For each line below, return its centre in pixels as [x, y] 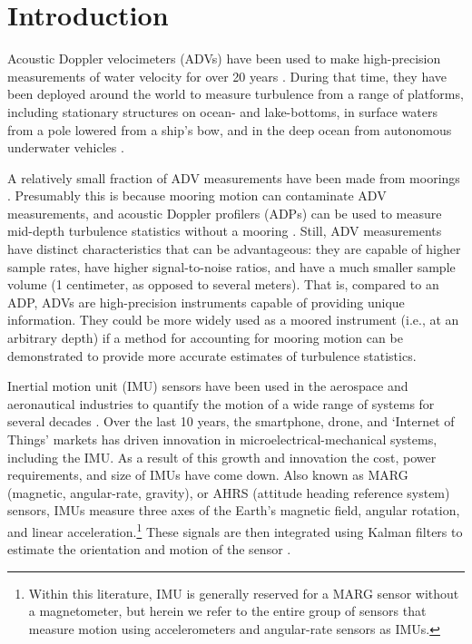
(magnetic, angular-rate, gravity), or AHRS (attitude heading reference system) [229, 492]
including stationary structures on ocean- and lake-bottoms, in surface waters [222, 111]
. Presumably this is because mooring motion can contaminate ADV [197, 195]
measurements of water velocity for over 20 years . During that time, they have [227, 76]
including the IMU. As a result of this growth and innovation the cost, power [222, 457]
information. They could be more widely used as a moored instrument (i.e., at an [233, 320]
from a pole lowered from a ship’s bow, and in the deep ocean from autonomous [230, 129]
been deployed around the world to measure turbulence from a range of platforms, [236, 94]
